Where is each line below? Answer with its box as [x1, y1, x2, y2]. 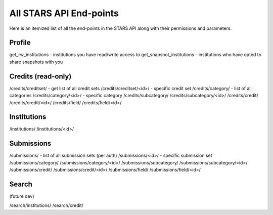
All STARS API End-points [9, 8, 119, 19]
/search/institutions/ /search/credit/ [9, 202, 83, 208]
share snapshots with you [9, 59, 63, 65]
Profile [9, 38, 31, 47]
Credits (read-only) [9, 72, 72, 80]
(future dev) [9, 193, 34, 199]
